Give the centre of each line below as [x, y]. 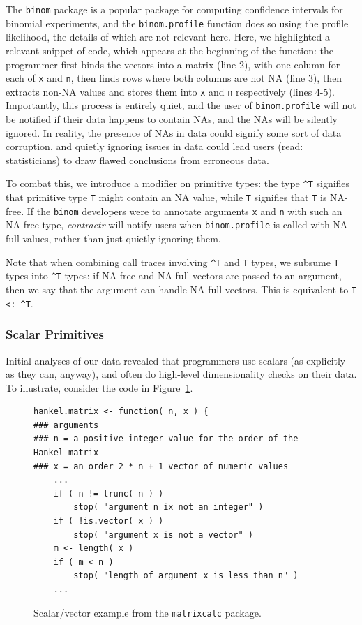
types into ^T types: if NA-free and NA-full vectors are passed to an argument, [174, 275]
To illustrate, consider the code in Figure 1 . [99, 387]
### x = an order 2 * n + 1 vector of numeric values [161, 466]
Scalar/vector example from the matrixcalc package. [148, 612]
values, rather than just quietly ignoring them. [122, 238]
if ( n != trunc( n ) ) [108, 493]
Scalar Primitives [55, 334]
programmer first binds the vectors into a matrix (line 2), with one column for [173, 64]
